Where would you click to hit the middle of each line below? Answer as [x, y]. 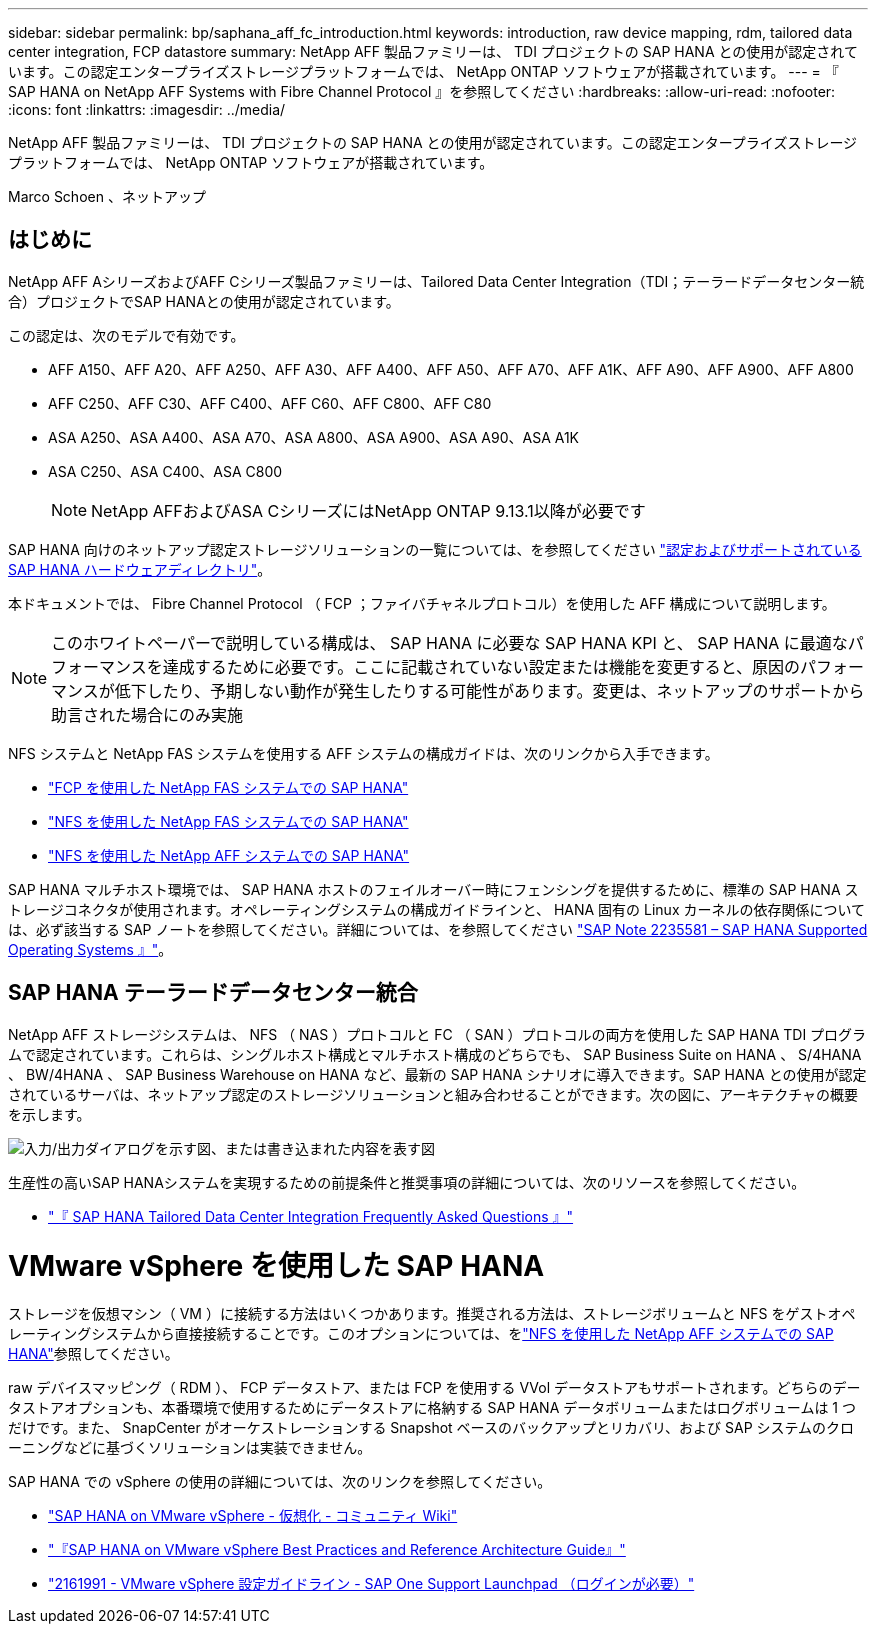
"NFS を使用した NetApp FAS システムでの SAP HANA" [228, 821]
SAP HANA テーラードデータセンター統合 [213, 993]
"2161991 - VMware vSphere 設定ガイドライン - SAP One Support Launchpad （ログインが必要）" [371, 1584]
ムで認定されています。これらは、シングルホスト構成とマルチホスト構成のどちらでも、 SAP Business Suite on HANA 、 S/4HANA [435, 1054]
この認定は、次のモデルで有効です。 [126, 335]
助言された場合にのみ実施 [147, 714]
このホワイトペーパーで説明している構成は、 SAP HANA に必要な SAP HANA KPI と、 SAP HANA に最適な [449, 642]
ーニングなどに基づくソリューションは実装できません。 [190, 1448]
